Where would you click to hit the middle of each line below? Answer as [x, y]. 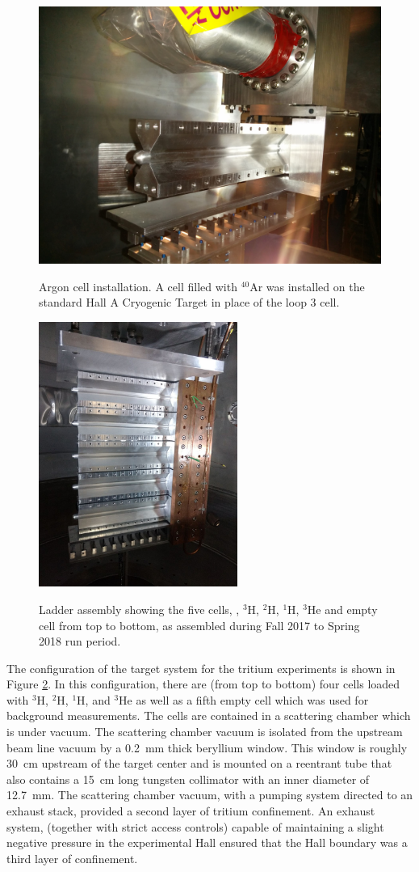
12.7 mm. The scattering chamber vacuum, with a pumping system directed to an [210, 795]
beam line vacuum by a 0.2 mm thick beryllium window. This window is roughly [207, 747]
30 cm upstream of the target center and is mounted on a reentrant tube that [199, 763]
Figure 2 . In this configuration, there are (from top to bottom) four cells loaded [203, 684]
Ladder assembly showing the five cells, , [139, 609]
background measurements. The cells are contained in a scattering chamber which [209, 715]
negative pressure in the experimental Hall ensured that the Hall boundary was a [207, 842]
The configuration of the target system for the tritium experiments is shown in [201, 668]
